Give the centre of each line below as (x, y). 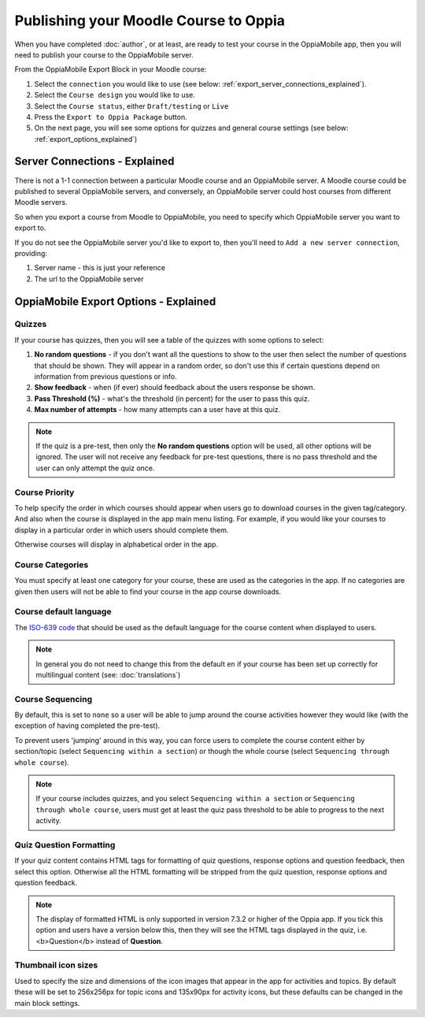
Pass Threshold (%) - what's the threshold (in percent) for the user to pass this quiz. (172, 399)
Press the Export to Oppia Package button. (111, 117)
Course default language (63, 612)
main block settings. (47, 1003)
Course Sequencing (54, 699)
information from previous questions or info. (105, 377)
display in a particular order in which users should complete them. (122, 530)
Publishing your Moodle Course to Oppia (150, 20)
